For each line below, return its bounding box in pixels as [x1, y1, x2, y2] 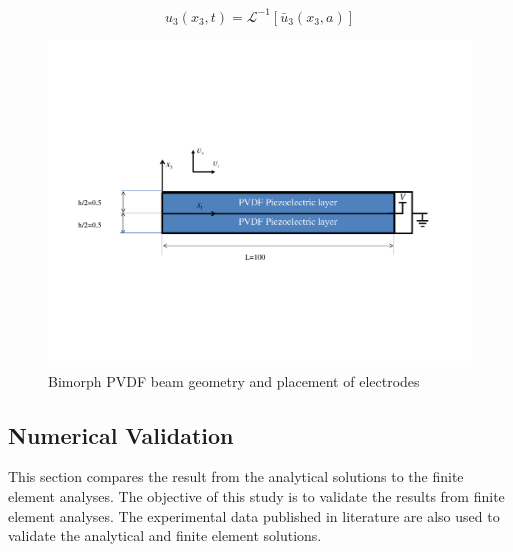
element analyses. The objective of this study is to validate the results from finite [8, 486, 505, 506]
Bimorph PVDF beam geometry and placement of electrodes [48, 370, 420, 391]
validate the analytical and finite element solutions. [8, 525, 322, 546]
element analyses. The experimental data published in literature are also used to [8, 505, 500, 526]
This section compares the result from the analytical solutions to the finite [8, 466, 464, 487]
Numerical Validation [8, 419, 234, 450]
